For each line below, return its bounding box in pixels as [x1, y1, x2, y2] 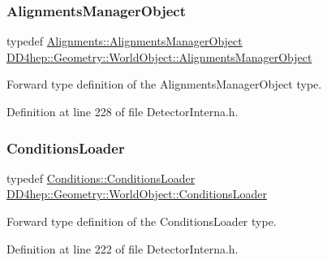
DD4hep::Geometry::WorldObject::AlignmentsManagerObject [6, 48, 312, 65]
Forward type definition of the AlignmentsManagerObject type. [6, 76, 322, 93]
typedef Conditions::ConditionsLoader [6, 169, 196, 186]
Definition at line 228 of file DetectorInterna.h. [6, 103, 239, 119]
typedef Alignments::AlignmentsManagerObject [6, 32, 243, 50]
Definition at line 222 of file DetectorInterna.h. [6, 240, 239, 257]
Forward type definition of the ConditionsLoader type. [6, 213, 277, 229]
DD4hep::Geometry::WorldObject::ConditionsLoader [6, 185, 268, 202]
